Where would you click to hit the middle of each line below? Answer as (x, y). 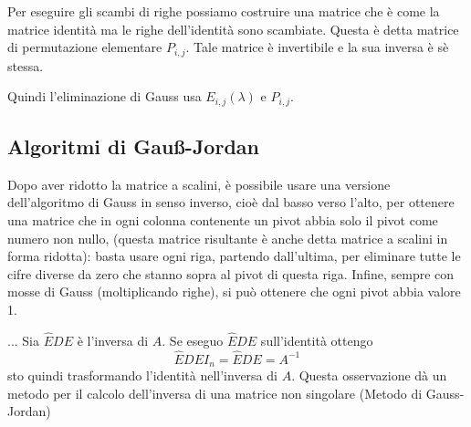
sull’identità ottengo (317, 340)
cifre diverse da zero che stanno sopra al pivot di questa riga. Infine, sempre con (231, 273)
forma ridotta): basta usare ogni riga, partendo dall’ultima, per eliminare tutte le (234, 256)
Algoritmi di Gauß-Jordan (133, 146)
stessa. (26, 65)
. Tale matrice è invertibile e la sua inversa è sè (317, 47)
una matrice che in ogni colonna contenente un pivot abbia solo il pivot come (223, 220)
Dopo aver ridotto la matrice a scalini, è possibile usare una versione (199, 184)
